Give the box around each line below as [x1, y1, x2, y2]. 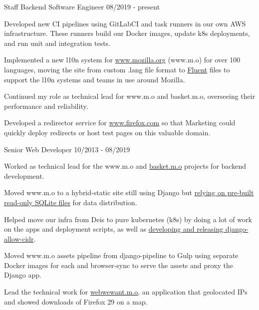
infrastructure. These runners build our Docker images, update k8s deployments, [4, 28, 250, 38]
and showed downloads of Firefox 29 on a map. [4, 296, 148, 307]
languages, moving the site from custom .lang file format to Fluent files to [4, 64, 230, 74]
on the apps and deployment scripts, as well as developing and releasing [4, 224, 224, 234]
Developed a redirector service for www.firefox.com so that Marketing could [4, 117, 236, 128]
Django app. [4, 270, 41, 280]
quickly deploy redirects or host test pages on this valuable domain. [4, 127, 211, 137]
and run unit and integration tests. [4, 37, 110, 48]
